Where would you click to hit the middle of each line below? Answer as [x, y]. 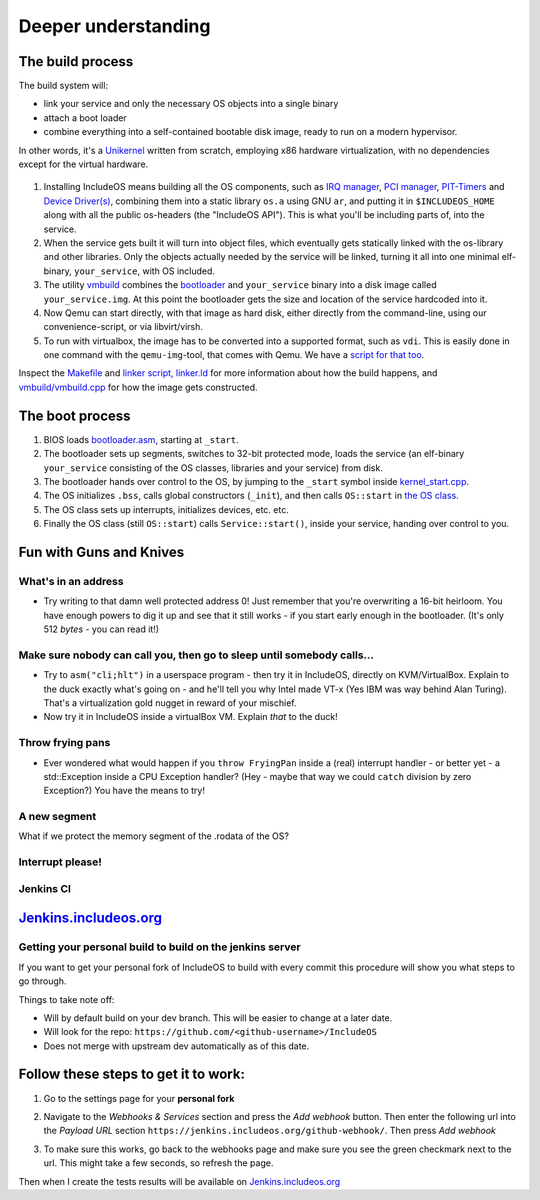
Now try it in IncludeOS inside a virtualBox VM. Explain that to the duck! [191, 717]
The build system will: [63, 86]
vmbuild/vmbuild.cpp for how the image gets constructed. [138, 387]
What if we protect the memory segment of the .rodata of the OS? [154, 836]
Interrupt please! [60, 862]
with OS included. [178, 271]
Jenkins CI [45, 888]
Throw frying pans [64, 743]
